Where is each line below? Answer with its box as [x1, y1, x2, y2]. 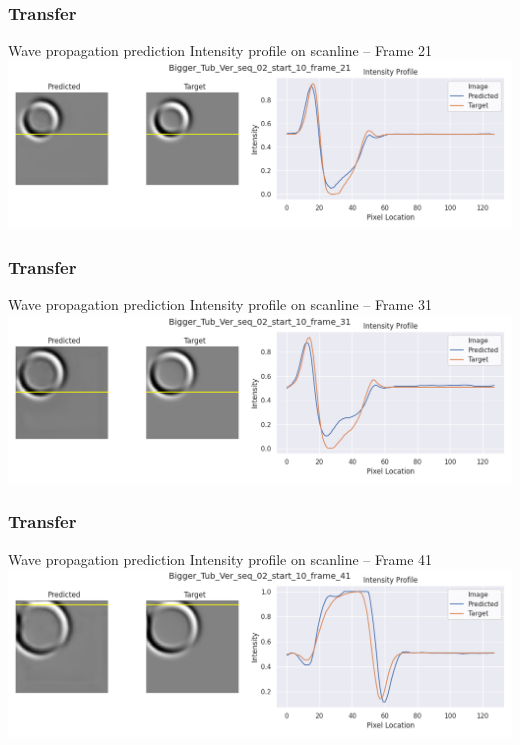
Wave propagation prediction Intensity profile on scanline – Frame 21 [8, 40, 433, 61]
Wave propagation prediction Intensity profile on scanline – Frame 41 [8, 548, 433, 569]
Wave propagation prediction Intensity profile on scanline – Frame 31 [8, 294, 433, 315]
